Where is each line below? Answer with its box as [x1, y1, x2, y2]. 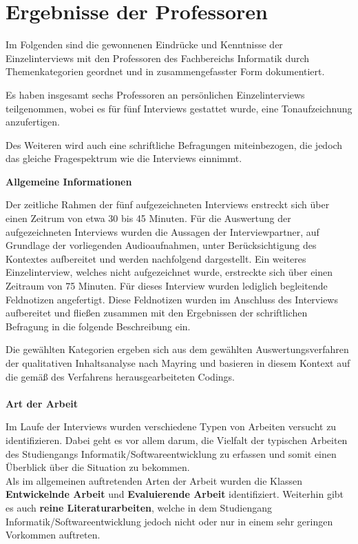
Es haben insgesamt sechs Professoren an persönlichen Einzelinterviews [6, 87, 305, 101]
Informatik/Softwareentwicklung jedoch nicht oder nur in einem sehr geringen [6, 514, 333, 528]
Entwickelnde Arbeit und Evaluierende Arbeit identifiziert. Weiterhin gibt [6, 487, 344, 501]
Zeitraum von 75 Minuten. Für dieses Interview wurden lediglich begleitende [6, 279, 328, 293]
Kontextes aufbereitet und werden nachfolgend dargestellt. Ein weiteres [6, 251, 306, 265]
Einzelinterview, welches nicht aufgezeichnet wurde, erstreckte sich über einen [6, 265, 333, 279]
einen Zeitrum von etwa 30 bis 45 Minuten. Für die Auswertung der [6, 211, 291, 225]
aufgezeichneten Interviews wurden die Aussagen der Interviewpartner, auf [6, 224, 319, 239]
